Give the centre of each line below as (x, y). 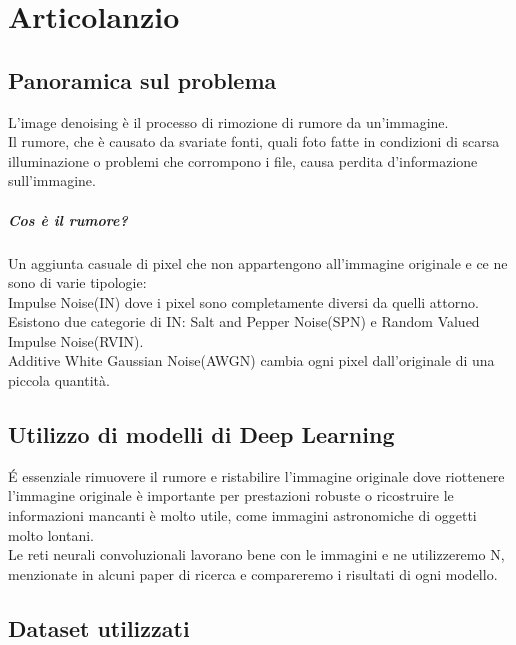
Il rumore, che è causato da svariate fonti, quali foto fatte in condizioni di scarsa (254, 141)
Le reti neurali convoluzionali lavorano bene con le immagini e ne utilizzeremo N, (256, 554)
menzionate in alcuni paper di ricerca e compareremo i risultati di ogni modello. (253, 573)
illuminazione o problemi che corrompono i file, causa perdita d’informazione (243, 160)
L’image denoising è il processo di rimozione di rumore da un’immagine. (228, 121)
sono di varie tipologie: (77, 282)
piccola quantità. (59, 380)
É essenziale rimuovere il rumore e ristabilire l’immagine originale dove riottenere (256, 475)
